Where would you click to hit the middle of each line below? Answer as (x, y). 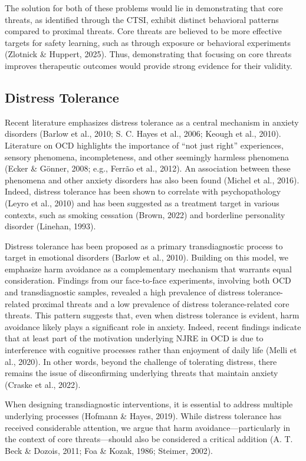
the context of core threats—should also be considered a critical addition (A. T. (149, 439)
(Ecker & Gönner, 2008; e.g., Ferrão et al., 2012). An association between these (148, 168)
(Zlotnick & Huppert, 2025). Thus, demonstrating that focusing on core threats (148, 54)
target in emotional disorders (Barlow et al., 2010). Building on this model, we (147, 257)
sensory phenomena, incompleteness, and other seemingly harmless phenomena (147, 157)
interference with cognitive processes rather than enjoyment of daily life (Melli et (151, 350)
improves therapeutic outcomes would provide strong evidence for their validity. (149, 65)
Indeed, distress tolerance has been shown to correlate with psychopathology (143, 191)
